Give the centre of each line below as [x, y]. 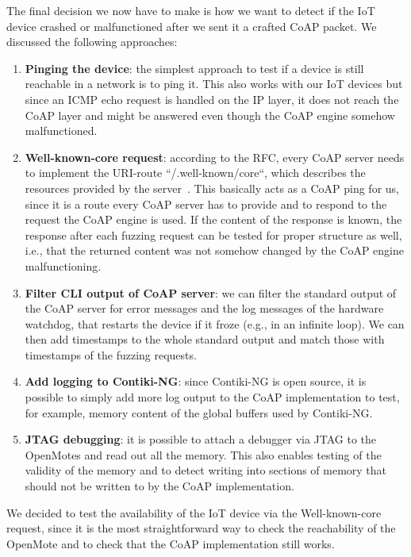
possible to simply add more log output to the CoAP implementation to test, [212, 397]
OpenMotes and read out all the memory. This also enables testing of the [203, 454]
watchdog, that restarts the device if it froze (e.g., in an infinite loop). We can [215, 323]
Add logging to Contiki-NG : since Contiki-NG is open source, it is [196, 381]
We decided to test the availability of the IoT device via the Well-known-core [194, 512]
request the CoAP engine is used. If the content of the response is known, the [213, 219]
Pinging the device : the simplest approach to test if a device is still [194, 68]
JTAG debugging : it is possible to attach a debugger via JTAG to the [201, 439]
